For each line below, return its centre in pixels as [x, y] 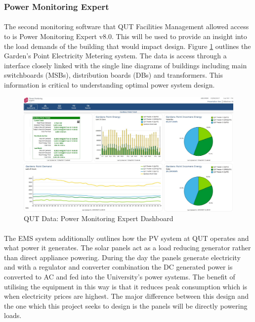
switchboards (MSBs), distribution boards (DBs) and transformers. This [113, 75]
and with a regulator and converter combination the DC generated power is [118, 267]
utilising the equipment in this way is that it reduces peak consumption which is [126, 286]
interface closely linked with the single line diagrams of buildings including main [126, 65]
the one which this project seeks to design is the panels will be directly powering [126, 305]
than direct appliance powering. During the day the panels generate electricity [122, 257]
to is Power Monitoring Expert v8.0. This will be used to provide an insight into [126, 36]
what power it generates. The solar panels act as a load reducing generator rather [127, 248]
